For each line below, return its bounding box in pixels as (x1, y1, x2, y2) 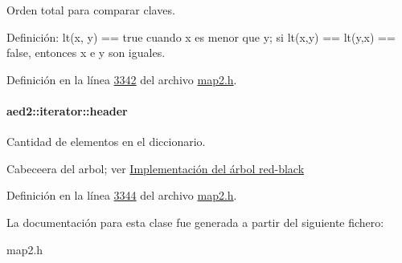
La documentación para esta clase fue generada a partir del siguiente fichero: (6, 213, 384, 230)
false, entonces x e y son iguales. (6, 44, 166, 61)
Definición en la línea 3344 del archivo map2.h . (6, 187, 237, 204)
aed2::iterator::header (6, 102, 128, 119)
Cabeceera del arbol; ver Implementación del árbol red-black (6, 160, 305, 176)
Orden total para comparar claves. (6, 2, 175, 18)
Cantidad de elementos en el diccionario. (6, 133, 206, 150)
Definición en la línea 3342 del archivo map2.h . (6, 71, 237, 87)
